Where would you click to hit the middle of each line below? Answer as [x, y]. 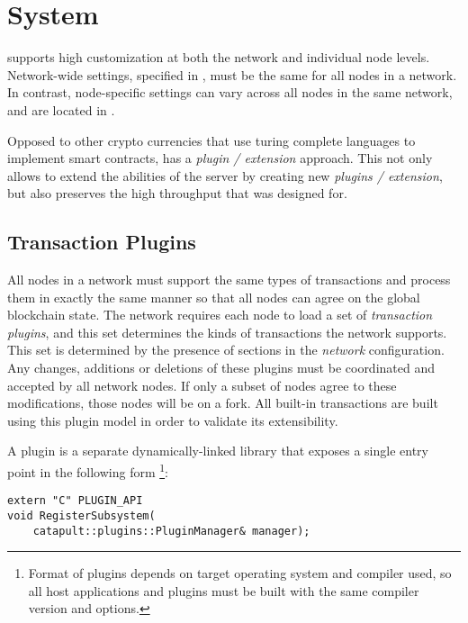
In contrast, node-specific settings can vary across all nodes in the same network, [230, 92]
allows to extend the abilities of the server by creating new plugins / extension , [225, 175]
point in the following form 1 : [88, 470]
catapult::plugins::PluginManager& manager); [171, 531]
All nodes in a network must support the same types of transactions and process [229, 280]
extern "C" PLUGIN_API [75, 501]
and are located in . [61, 109]
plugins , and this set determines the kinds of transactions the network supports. [227, 332]
